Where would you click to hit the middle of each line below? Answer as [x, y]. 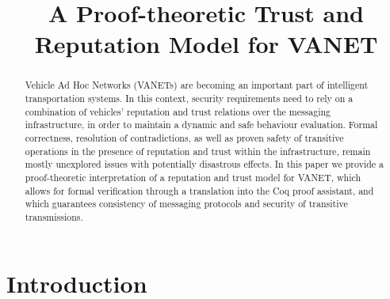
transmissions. [54, 216]
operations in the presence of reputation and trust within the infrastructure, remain [198, 151]
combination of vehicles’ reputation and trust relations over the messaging [178, 111]
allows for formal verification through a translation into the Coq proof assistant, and [199, 190]
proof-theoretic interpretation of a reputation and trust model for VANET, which [193, 177]
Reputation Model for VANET [206, 44]
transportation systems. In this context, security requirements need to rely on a [189, 98]
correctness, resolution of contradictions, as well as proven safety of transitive [184, 137]
